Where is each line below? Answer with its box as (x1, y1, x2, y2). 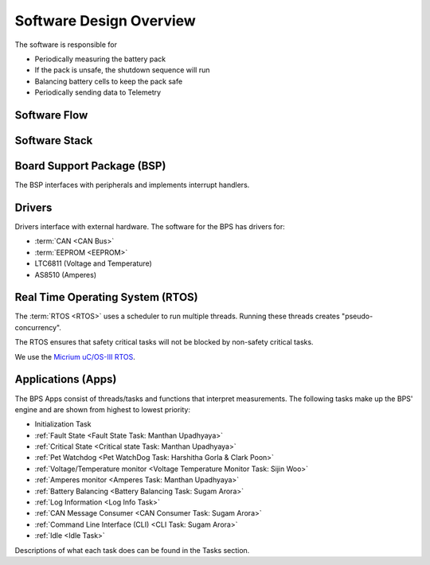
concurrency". (14, 322, 61, 332)
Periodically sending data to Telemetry (34, 88, 162, 97)
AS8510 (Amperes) (34, 270, 97, 279)
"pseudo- (341, 311, 373, 321)
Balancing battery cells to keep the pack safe (34, 76, 183, 86)
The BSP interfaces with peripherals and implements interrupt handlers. (14, 180, 250, 190)
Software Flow (14, 108, 88, 122)
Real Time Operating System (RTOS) (14, 290, 198, 304)
